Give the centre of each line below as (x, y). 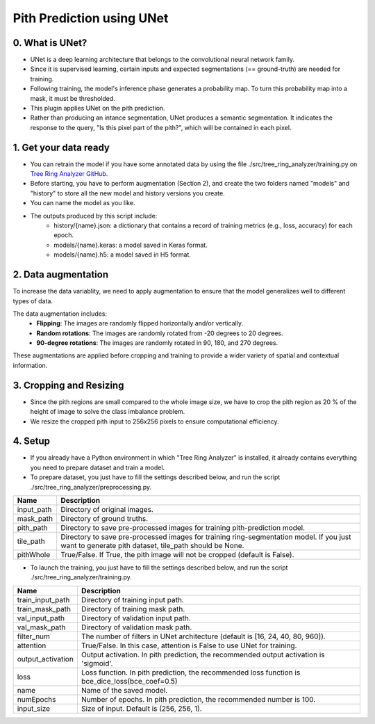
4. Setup (32, 441)
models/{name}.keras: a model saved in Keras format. (131, 245)
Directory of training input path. (132, 600)
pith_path (32, 528)
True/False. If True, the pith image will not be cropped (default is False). (177, 555)
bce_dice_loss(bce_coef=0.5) (129, 681)
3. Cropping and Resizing (68, 385)
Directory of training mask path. (133, 609)
